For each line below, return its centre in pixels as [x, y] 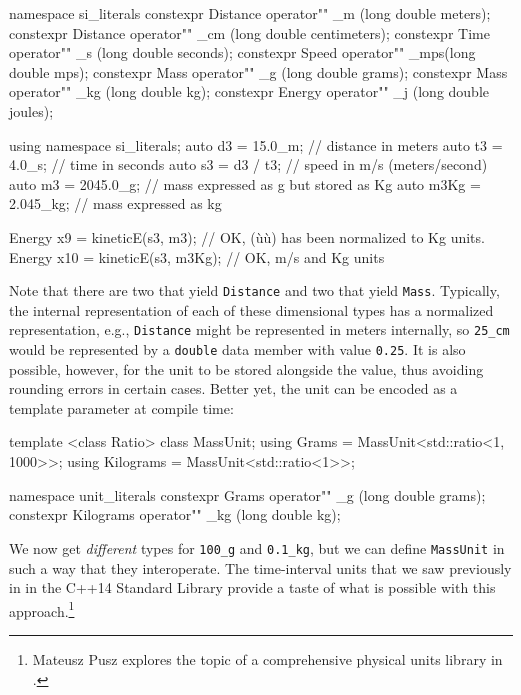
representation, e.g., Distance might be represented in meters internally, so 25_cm [259, 329]
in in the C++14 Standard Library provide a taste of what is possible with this [252, 587]
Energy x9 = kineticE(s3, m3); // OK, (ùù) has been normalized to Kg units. [247, 236]
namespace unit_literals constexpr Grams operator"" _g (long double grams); [247, 494]
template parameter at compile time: [121, 407]
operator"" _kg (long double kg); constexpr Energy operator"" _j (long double [249, 91]
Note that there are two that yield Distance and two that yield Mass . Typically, [254, 290]
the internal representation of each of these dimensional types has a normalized [251, 309]
